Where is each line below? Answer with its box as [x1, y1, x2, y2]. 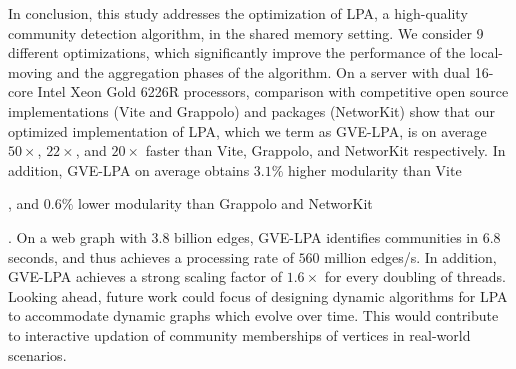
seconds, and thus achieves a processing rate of [8, 246, 294, 267]
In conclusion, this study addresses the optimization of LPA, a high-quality [8, 3, 468, 23]
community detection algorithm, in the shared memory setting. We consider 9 [8, 22, 484, 43]
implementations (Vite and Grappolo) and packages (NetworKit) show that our [8, 100, 495, 121]
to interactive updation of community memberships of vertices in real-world [8, 324, 471, 345]
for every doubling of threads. [324, 266, 506, 287]
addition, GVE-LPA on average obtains [8, 159, 250, 180]
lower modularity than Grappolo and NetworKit [78, 193, 373, 214]
